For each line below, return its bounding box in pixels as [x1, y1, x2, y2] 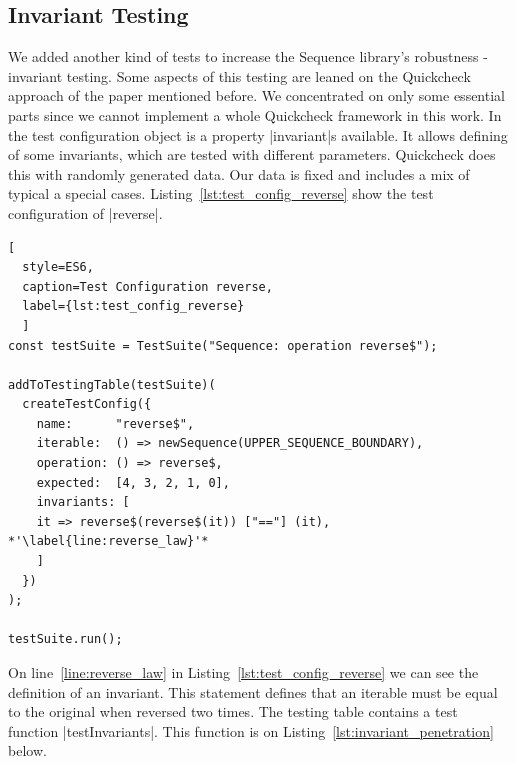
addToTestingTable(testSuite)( [8, 377, 216, 392]
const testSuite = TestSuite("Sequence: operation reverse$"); [8, 338, 438, 353]
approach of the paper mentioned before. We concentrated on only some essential [8, 85, 505, 106]
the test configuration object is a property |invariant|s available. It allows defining [8, 124, 508, 145]
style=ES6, [22, 260, 94, 275]
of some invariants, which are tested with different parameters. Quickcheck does [8, 144, 496, 165]
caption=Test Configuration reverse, [22, 279, 273, 294]
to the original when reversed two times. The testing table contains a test [8, 701, 458, 722]
